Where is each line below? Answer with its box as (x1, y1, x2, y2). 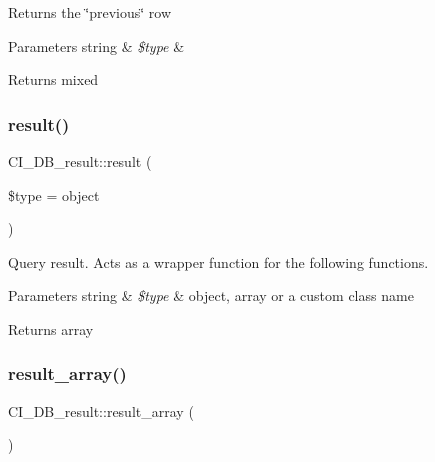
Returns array (8, 318, 94, 339)
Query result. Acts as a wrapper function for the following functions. (8, 251, 429, 272)
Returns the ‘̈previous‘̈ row (8, 2, 172, 22)
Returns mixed (8, 69, 99, 90)
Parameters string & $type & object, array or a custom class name (8, 285, 414, 306)
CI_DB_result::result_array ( (8, 400, 194, 421)
